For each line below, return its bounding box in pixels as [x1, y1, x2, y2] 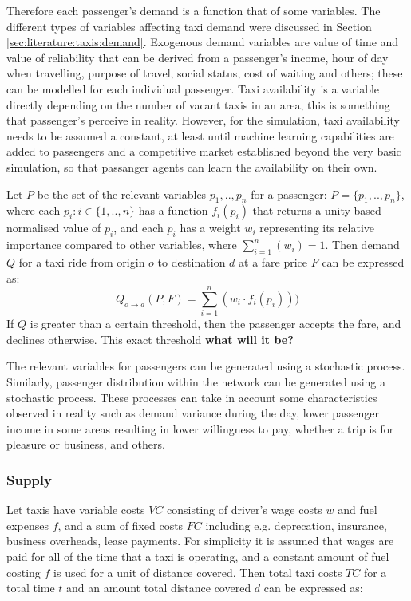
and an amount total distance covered [66, 579, 251, 596]
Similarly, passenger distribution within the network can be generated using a [6, 374, 385, 390]
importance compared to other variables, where [6, 236, 237, 253]
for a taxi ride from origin [18, 253, 145, 270]
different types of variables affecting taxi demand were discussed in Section [6, 18, 372, 34]
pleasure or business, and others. [6, 436, 165, 453]
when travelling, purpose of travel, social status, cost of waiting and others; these [6, 65, 403, 81]
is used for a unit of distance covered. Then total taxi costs [53, 563, 342, 580]
